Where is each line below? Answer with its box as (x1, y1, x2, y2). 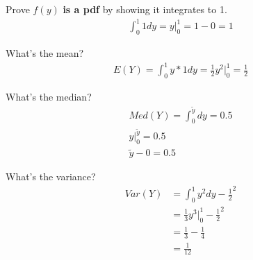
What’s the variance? (6, 169, 96, 184)
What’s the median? (6, 89, 92, 103)
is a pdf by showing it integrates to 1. (63, 2, 227, 16)
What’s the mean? (6, 45, 84, 60)
